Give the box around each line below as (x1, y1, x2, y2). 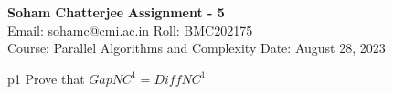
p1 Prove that (7, 68, 85, 88)
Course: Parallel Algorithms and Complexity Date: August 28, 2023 (7, 38, 386, 57)
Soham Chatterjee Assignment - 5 (7, 3, 225, 21)
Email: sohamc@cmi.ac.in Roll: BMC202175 (7, 20, 253, 39)
